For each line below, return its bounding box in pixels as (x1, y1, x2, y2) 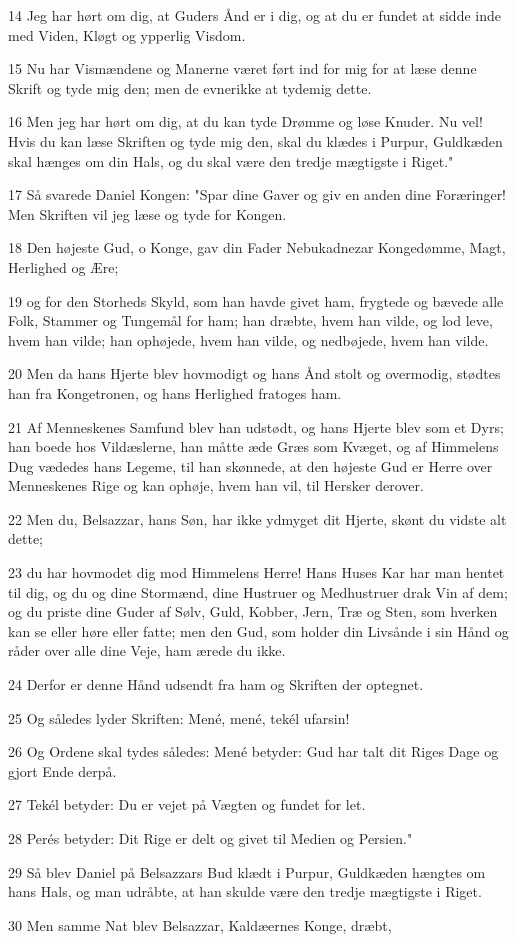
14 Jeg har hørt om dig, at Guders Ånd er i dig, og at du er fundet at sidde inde (8, 5, 501, 25)
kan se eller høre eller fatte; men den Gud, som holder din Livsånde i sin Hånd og (8, 620, 509, 641)
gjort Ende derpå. (8, 760, 117, 781)
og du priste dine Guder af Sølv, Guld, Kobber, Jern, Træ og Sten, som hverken (8, 601, 498, 622)
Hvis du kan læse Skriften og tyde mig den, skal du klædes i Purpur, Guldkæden (8, 130, 503, 151)
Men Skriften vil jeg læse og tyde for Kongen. (8, 203, 287, 224)
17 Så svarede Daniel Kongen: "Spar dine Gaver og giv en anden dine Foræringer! (8, 184, 507, 205)
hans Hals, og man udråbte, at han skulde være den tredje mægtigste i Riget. (8, 881, 482, 902)
